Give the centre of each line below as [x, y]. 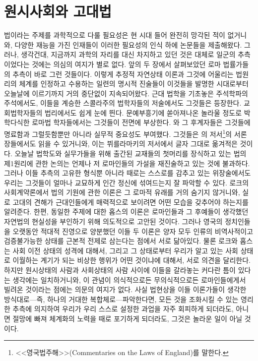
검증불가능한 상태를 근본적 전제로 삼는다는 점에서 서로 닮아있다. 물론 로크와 [121, 241]
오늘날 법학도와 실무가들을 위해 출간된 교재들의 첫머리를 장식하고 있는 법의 [130, 153]
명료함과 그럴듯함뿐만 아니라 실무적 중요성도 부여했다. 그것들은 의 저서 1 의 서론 [126, 133]
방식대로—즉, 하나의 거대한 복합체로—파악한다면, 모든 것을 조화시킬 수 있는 [121, 299]
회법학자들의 [23, 112]
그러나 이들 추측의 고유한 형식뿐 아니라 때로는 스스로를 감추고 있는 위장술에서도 [128, 173]
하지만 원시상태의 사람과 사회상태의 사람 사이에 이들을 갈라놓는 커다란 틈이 [120, 270]
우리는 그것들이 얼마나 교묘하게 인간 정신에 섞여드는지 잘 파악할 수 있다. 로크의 [127, 182]
